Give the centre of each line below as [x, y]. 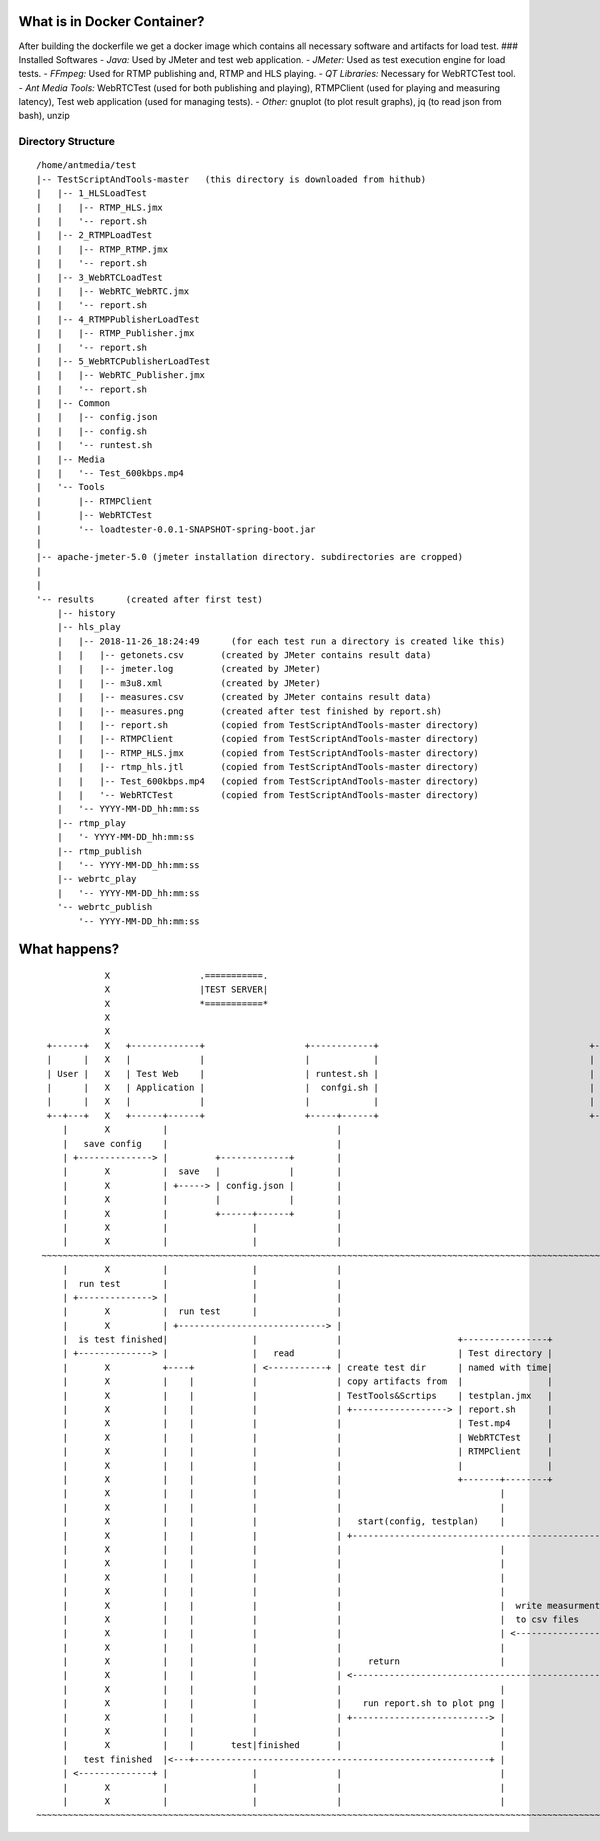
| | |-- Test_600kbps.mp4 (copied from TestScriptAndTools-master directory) [268, 781]
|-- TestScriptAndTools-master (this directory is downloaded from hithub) [231, 179]
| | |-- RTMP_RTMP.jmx [102, 249]
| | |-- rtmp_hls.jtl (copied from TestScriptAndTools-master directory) [268, 767]
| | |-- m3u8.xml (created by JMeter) [189, 683]
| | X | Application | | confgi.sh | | [320, 1088]
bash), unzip [44, 116]
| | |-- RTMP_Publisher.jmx [115, 333]
